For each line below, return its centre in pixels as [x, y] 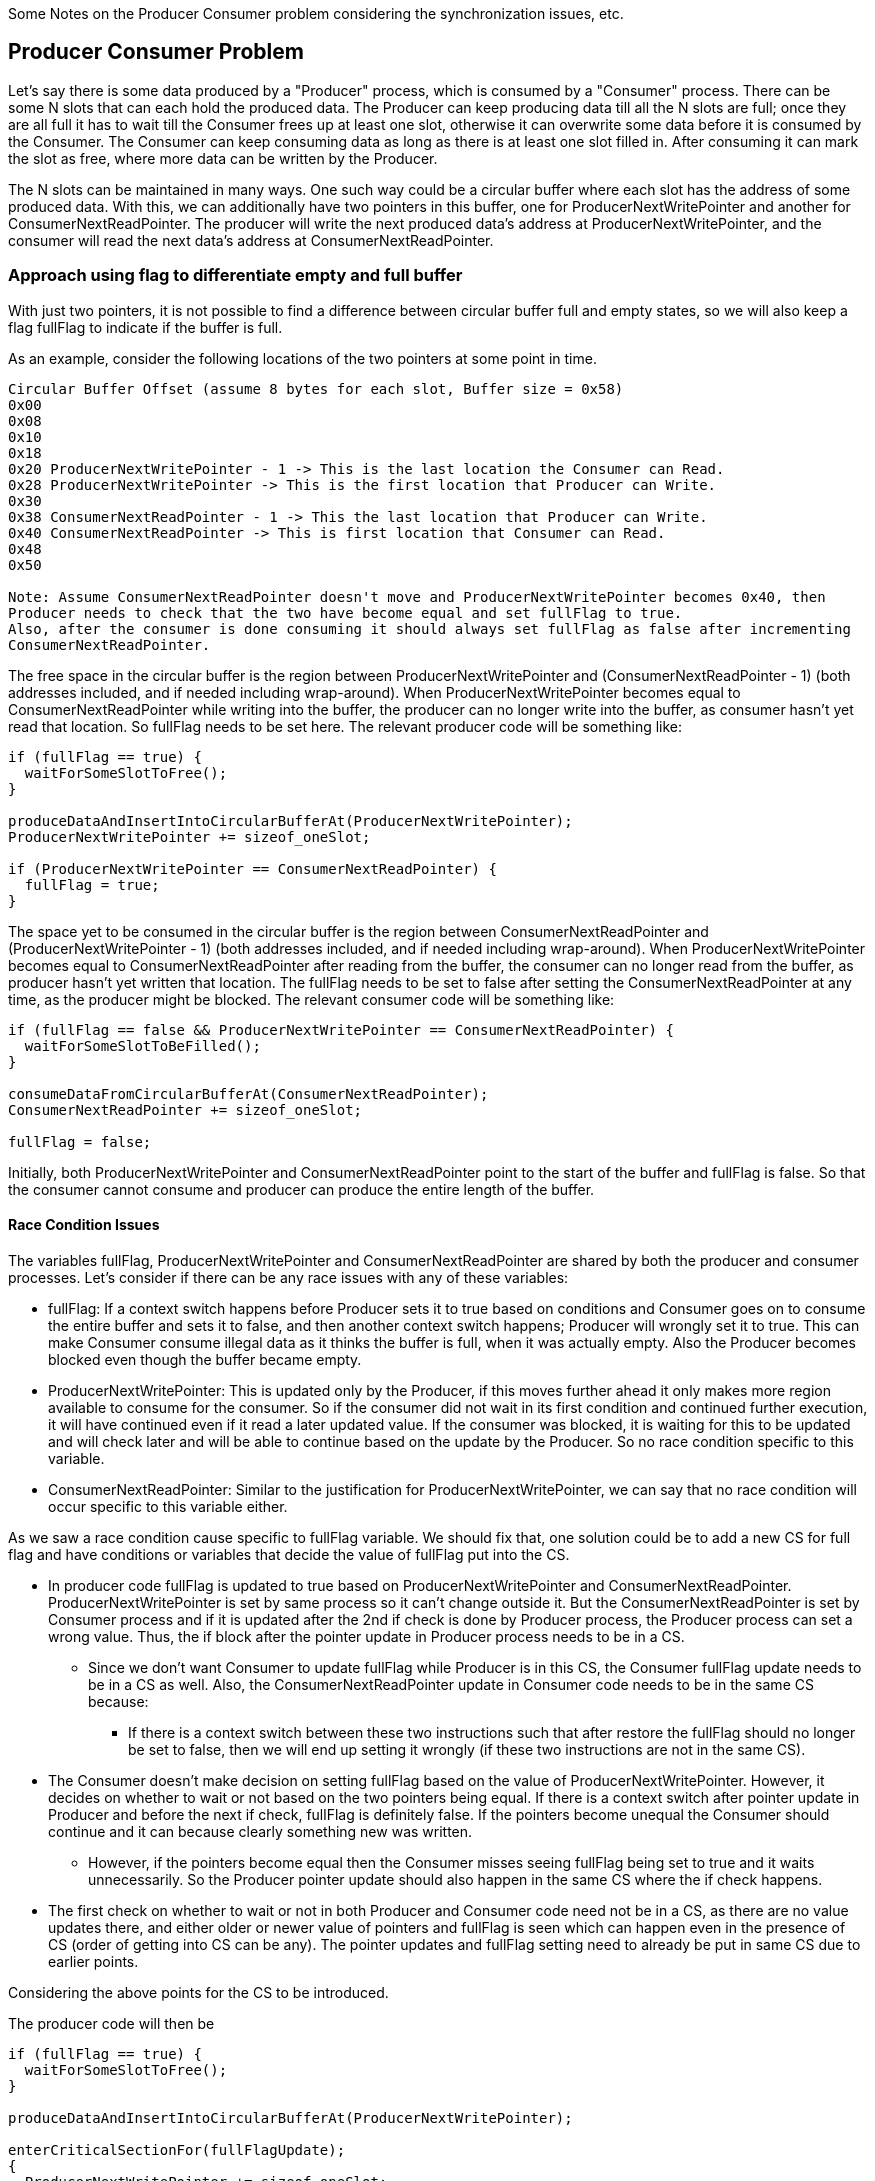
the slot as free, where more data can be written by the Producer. [223, 158]
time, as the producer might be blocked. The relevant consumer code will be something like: [311, 999]
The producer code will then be [111, 2023]
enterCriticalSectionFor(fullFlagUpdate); [177, 2149]
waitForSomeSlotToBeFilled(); [142, 1045]
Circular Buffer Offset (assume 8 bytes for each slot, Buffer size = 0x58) [316, 388]
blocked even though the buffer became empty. [205, 1359]
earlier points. [93, 1961]
